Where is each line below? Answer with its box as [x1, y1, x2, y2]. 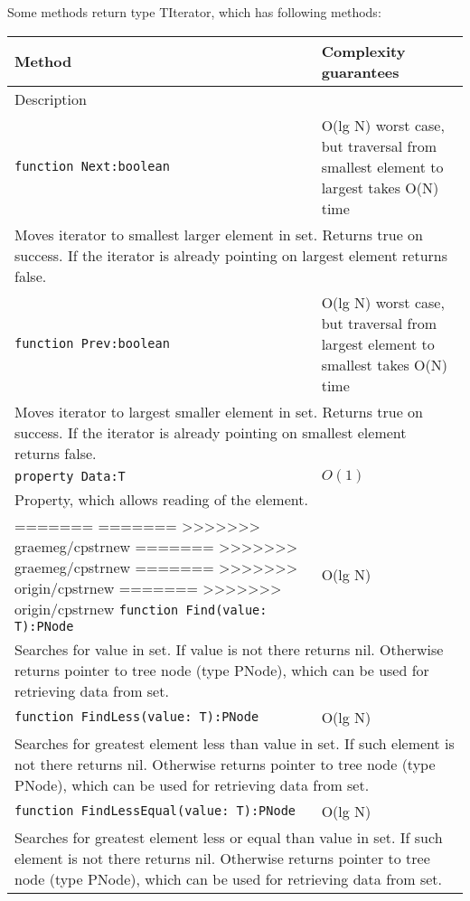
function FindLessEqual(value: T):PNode [14, 803, 296, 819]
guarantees [321, 61, 399, 82]
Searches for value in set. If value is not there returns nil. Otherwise [14, 638, 444, 660]
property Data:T [14, 468, 126, 483]
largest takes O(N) [321, 176, 439, 198]
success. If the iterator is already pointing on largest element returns [14, 244, 447, 266]
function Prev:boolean [14, 336, 170, 352]
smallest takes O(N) [321, 353, 448, 375]
